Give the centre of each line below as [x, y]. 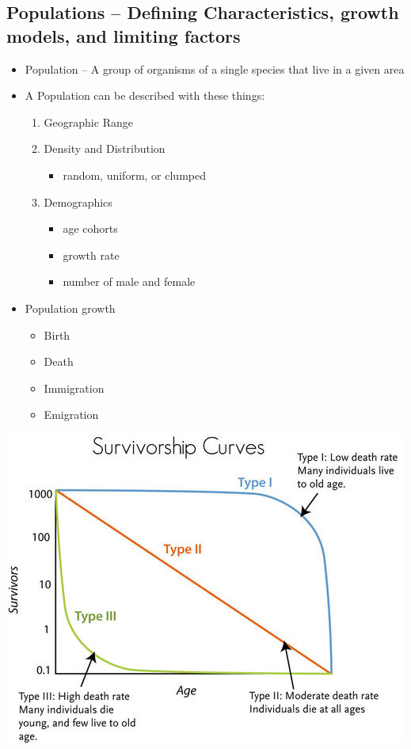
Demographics [78, 202]
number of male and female [129, 281]
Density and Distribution [105, 148]
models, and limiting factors [124, 35]
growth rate [91, 255]
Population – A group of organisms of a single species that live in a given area [215, 68]
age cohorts [90, 228]
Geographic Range [88, 122]
